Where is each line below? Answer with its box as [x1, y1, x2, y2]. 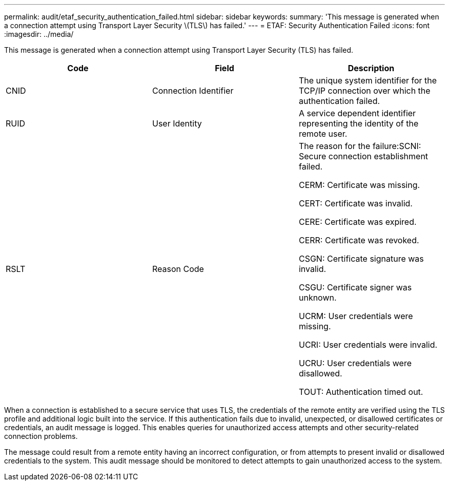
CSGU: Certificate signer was [298, 282, 412, 292]
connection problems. [4, 432, 78, 440]
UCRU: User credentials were [298, 358, 412, 368]
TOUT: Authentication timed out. [298, 387, 423, 397]
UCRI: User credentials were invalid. [298, 340, 438, 350]
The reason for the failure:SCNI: [298, 141, 421, 151]
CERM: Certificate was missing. [298, 180, 420, 190]
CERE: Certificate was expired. [298, 217, 417, 227]
